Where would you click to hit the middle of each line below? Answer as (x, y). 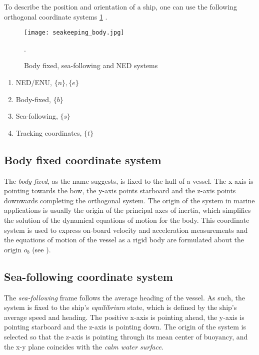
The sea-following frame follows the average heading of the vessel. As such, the (125, 297)
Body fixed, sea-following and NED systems (91, 65)
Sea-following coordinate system (88, 276)
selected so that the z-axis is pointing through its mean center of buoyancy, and (126, 336)
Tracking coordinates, (49, 132)
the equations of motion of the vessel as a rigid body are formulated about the (124, 240)
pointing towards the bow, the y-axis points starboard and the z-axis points (120, 191)
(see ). (41, 249)
